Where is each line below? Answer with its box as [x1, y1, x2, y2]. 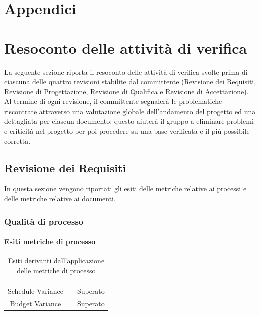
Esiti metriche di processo [4, 236, 96, 247]
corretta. [4, 135, 31, 146]
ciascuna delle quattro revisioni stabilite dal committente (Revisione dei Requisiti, [4, 76, 256, 87]
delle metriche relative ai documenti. [4, 193, 116, 204]
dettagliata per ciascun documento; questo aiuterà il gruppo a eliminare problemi [4, 116, 254, 126]
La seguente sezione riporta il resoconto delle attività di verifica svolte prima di [4, 66, 248, 77]
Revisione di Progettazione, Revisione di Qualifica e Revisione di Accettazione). [4, 86, 249, 96]
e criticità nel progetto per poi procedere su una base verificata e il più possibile [4, 126, 250, 136]
